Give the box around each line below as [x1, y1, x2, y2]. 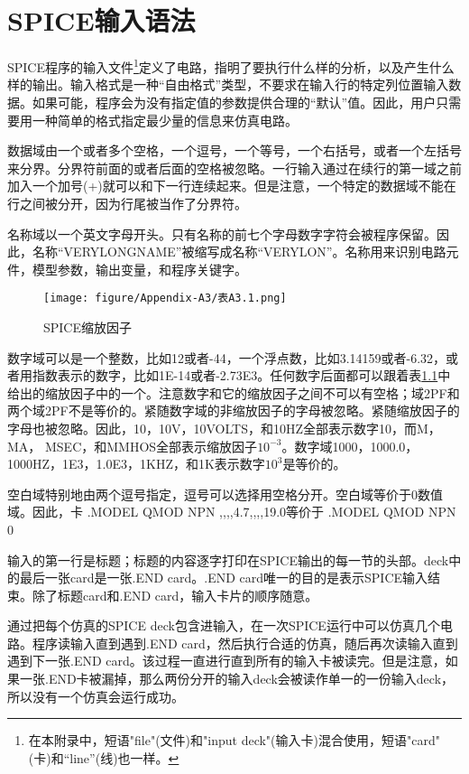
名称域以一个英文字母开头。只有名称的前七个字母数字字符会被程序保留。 [7, 224, 437, 243]
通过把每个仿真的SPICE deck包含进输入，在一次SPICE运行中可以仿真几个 [7, 616, 440, 635]
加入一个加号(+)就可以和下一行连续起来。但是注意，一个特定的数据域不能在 [7, 176, 456, 195]
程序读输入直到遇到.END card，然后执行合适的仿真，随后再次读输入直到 [32, 633, 458, 652]
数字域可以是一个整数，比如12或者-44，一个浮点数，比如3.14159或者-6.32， [7, 348, 446, 367]
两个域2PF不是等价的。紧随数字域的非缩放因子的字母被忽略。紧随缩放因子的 [7, 401, 460, 420]
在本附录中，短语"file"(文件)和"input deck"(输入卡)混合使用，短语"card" [28, 731, 440, 750]
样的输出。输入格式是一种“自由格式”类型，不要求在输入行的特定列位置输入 [7, 75, 449, 94]
